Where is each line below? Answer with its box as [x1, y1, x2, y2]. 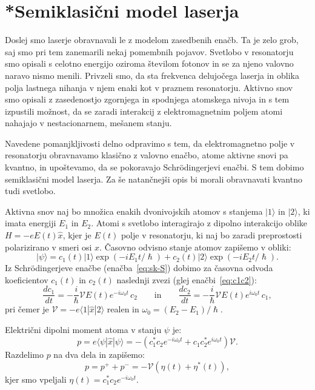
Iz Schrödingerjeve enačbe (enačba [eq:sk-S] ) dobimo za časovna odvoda [5, 261, 273, 274]
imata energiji [5, 217, 56, 229]
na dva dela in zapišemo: [53, 348, 145, 361]
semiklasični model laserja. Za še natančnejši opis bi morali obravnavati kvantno [5, 172, 302, 185]
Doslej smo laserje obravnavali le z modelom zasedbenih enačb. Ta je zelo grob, [5, 33, 299, 46]
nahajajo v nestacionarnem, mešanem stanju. [5, 116, 172, 129]
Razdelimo [5, 348, 44, 361]
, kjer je [62, 229, 91, 241]
